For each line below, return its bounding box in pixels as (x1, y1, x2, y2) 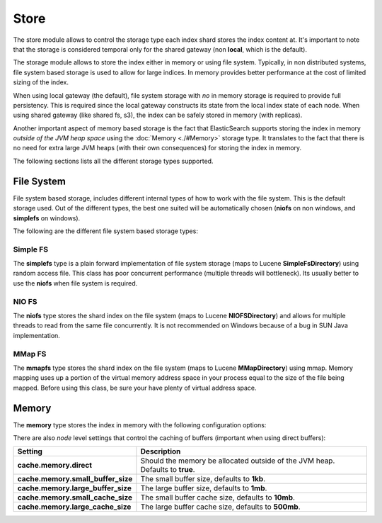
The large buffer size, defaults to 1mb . (140, 483, 267, 493)
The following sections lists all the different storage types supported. (13, 157, 214, 165)
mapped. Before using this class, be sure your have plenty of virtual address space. (13, 383, 257, 392)
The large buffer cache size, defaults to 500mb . (140, 502, 301, 512)
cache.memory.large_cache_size (17, 502, 132, 512)
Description (140, 446, 181, 456)
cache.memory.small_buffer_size (17, 474, 133, 484)
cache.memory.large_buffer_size (17, 483, 132, 493)
